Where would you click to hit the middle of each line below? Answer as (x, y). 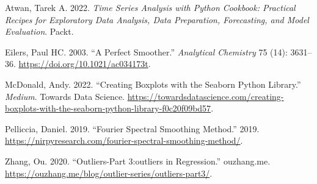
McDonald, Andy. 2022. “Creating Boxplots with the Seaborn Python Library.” (153, 84)
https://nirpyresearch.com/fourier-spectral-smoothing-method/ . (124, 140)
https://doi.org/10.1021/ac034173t (83, 64)
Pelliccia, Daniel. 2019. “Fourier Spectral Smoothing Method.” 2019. (132, 128)
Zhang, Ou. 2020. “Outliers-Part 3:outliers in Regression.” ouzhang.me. (138, 161)
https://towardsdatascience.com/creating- (206, 96)
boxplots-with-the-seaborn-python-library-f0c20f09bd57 (108, 108)
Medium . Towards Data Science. (65, 96)
